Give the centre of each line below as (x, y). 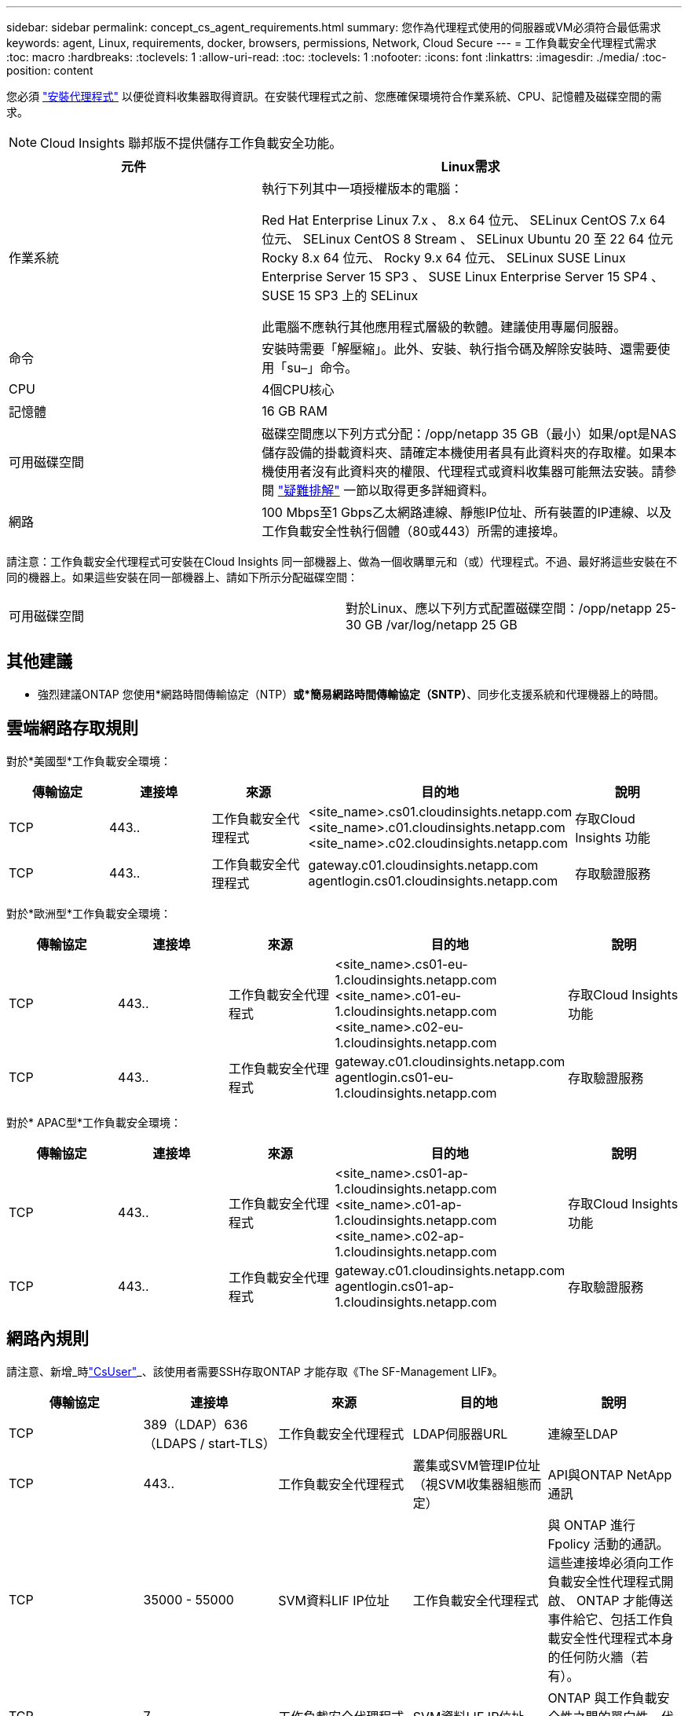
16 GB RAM (295, 411)
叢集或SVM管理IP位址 (477, 1465)
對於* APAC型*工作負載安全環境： (94, 1122)
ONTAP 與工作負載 (602, 1698)
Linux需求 (470, 167)
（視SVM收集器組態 (471, 1484)
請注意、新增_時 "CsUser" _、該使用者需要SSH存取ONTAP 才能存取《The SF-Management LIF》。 (255, 1371)
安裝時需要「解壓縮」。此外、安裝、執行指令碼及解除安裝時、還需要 (460, 349)
